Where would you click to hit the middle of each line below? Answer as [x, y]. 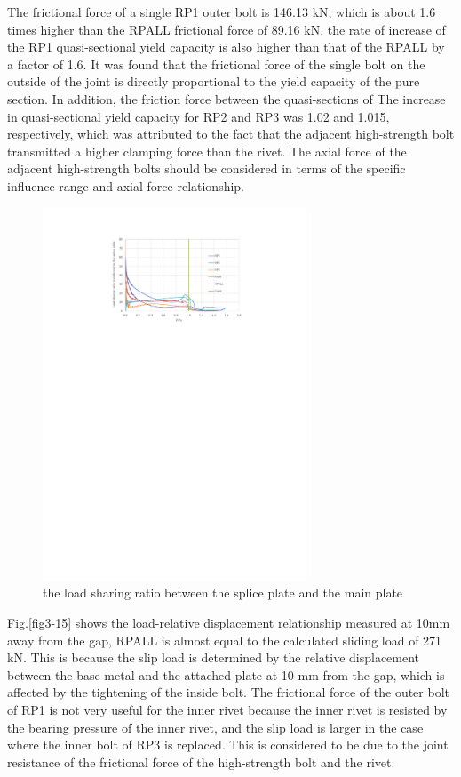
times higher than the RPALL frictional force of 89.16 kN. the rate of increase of [227, 29]
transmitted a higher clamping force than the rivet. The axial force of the [207, 151]
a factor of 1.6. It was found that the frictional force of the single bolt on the [216, 64]
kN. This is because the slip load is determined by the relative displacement [214, 657]
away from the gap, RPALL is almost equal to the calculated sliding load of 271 [225, 640]
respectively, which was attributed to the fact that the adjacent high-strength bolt [231, 134]
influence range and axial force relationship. [126, 185]
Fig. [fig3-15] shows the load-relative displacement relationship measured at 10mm [229, 623]
